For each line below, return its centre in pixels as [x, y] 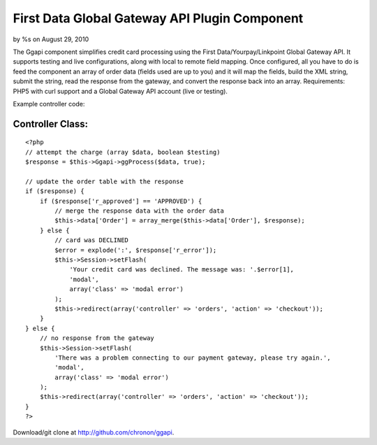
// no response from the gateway [97, 338]
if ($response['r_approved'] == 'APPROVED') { [121, 201]
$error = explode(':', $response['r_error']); [136, 250]
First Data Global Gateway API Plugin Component [158, 18]
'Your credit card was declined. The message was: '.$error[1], [182, 270]
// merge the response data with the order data [140, 211]
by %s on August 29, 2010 [51, 39]
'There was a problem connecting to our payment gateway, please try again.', [193, 358]
